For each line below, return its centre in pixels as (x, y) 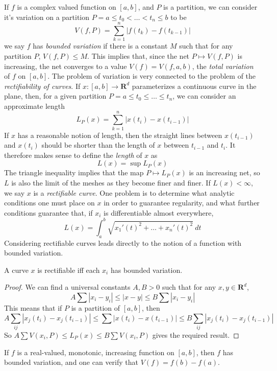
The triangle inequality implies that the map (74, 172)
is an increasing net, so (224, 172)
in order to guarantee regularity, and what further (182, 203)
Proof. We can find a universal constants (67, 287)
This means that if (33, 308)
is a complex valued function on (67, 7)
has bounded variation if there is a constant (100, 46)
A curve (16, 270)
